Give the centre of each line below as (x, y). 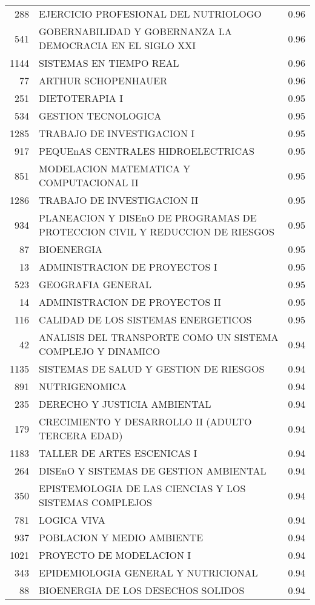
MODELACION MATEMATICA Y (115, 168)
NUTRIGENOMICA (83, 386)
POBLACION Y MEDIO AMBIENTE (121, 537)
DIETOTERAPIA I (81, 98)
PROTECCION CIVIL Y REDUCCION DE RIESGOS (157, 232)
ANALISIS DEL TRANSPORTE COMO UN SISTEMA (159, 337)
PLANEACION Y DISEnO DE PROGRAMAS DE (148, 218)
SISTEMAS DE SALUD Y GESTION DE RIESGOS (152, 369)
